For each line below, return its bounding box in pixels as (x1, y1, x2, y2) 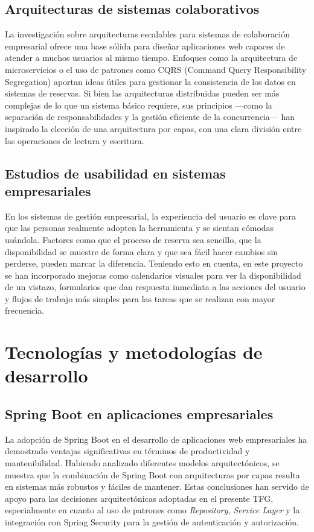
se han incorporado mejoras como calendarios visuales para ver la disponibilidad (5, 268, 301, 281)
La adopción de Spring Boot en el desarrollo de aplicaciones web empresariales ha (5, 432, 307, 445)
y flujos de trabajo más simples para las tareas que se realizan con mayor (5, 292, 275, 305)
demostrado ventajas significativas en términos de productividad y (5, 445, 250, 457)
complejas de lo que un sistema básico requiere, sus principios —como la (5, 98, 272, 111)
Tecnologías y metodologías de (5, 340, 263, 364)
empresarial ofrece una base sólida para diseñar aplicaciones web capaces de (5, 39, 285, 52)
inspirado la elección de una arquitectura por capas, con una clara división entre (5, 122, 302, 135)
